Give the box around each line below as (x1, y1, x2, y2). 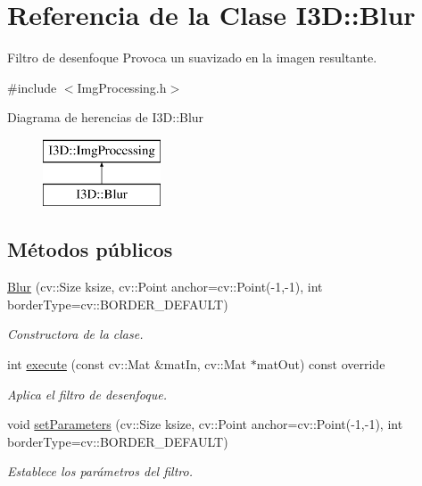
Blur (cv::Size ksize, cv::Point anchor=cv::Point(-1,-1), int (7, 277, 323, 296)
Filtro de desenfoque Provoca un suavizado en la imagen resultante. (7, 48, 377, 67)
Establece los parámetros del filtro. (7, 462, 193, 481)
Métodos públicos (7, 235, 173, 263)
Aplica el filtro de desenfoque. (7, 384, 167, 403)
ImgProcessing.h (77, 78, 167, 96)
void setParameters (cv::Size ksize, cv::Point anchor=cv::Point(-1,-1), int (7, 415, 403, 433)
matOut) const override (256, 355, 385, 374)
